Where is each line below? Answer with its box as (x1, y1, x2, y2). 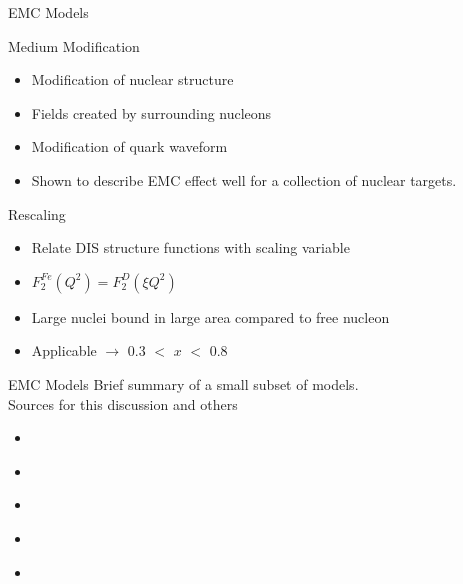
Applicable (31, 340, 97, 361)
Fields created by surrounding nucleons (31, 102, 272, 123)
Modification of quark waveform (31, 136, 228, 157)
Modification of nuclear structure (31, 69, 234, 90)
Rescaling (8, 203, 66, 224)
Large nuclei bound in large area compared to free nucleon (31, 306, 390, 327)
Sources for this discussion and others (8, 393, 238, 414)
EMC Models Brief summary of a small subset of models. (8, 373, 359, 394)
